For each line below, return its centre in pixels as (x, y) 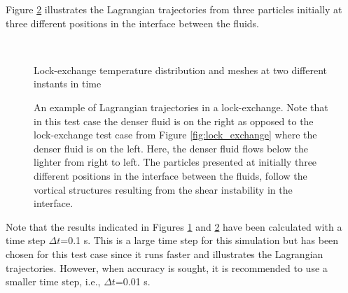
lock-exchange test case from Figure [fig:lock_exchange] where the (175, 135)
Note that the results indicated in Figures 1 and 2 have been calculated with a (174, 226)
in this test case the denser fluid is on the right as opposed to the (174, 121)
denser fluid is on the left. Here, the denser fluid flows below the (171, 148)
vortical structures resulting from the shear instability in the (163, 189)
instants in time (68, 84)
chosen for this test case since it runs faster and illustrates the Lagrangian (165, 253)
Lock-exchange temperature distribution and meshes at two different (181, 70)
